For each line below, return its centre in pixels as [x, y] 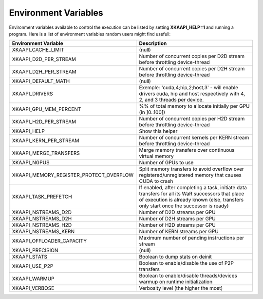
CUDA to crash [156, 181]
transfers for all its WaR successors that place [192, 194]
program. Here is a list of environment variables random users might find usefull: [90, 34]
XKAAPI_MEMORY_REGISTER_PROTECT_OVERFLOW [73, 175]
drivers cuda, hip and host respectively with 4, [192, 94]
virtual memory [156, 156]
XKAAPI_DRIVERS [32, 94]
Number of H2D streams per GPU [178, 225]
